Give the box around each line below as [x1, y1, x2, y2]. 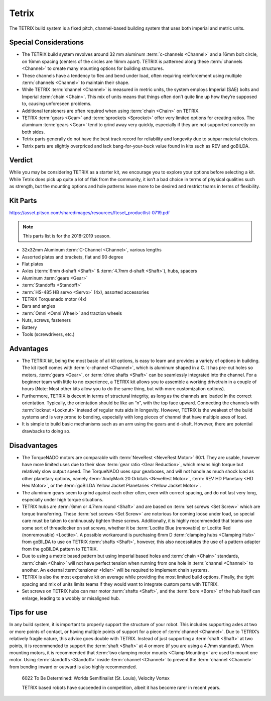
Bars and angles [22, 303, 55, 309]
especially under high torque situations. [22, 497, 104, 503]
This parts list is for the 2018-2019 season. [23, 233, 111, 239]
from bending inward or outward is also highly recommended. [9, 664, 138, 670]
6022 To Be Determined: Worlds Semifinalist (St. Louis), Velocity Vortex [22, 675, 170, 681]
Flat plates [22, 261, 44, 267]
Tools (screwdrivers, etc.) [22, 331, 75, 337]
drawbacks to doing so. [22, 428, 71, 434]
